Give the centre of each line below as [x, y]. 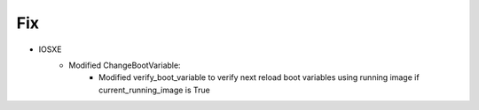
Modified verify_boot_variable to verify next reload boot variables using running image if [259, 77]
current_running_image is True [154, 90]
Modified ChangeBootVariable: [125, 65]
